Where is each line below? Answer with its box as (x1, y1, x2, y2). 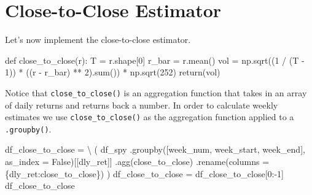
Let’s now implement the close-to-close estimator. (5, 33, 191, 46)
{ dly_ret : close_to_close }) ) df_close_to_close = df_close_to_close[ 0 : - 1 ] (5, 167, 284, 180)
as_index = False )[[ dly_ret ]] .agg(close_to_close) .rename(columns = (5, 155, 270, 168)
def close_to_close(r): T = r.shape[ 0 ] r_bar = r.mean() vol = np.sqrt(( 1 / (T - (5, 53, 305, 66)
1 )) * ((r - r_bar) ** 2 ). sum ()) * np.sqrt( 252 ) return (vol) (5, 66, 220, 78)
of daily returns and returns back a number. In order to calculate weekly (5, 98, 278, 111)
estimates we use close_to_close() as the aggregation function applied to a (5, 110, 294, 123)
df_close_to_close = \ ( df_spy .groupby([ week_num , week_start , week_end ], (5, 143, 305, 156)
